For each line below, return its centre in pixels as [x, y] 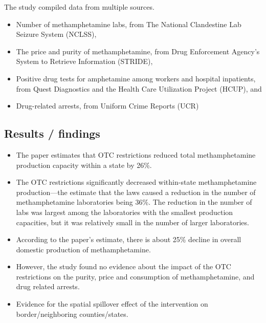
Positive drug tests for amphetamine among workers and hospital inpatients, [136, 78]
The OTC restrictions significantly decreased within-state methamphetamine [136, 182]
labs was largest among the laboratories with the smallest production [125, 212]
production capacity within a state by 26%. [84, 165]
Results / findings [52, 133]
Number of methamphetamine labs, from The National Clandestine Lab [129, 24]
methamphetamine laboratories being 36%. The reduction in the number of [134, 202]
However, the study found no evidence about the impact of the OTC [124, 266]
